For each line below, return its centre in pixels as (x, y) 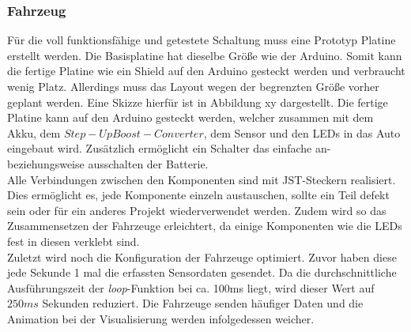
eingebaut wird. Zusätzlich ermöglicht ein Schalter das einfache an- (169, 148)
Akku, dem (34, 132)
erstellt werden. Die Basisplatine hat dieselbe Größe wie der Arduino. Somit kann (205, 55)
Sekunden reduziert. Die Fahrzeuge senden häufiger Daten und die (203, 303)
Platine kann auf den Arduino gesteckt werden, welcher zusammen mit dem (190, 117)
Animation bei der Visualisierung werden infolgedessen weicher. (161, 318)
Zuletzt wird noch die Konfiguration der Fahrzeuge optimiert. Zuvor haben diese (202, 257)
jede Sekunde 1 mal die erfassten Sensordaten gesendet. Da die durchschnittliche (202, 272)
